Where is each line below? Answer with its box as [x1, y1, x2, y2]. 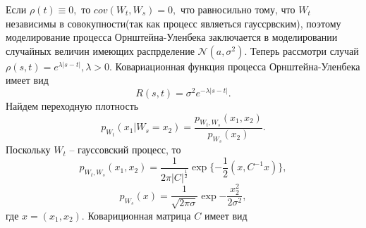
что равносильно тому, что [180, 2, 295, 16]
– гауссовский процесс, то [69, 142, 181, 157]
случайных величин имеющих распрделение [6, 43, 195, 58]
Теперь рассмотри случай [250, 43, 359, 58]
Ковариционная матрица [87, 208, 191, 222]
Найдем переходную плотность [6, 98, 139, 113]
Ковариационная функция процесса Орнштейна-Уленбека [115, 58, 360, 73]
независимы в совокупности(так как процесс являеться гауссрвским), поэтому [6, 15, 341, 30]
